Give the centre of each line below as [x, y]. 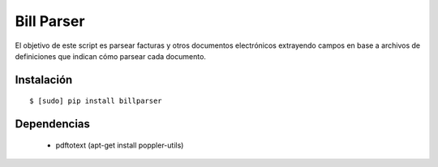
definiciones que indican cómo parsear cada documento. [111, 56]
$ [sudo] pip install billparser [96, 101]
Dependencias [53, 124]
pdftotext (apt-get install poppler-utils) [120, 145]
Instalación [44, 80]
